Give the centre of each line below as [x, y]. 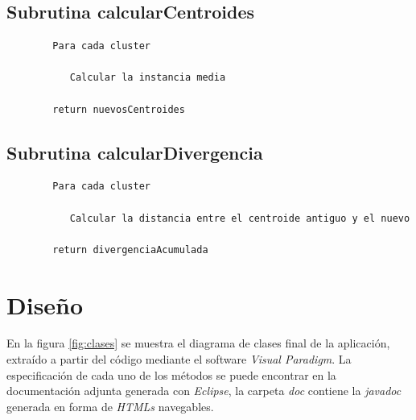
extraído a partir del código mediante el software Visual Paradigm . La [179, 359]
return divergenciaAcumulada [130, 250]
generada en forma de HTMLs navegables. [110, 406]
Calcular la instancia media [148, 78]
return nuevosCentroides [119, 109]
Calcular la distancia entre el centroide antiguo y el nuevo [240, 218]
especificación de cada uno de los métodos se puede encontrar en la [171, 374]
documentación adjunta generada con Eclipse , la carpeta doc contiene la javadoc [204, 391]
